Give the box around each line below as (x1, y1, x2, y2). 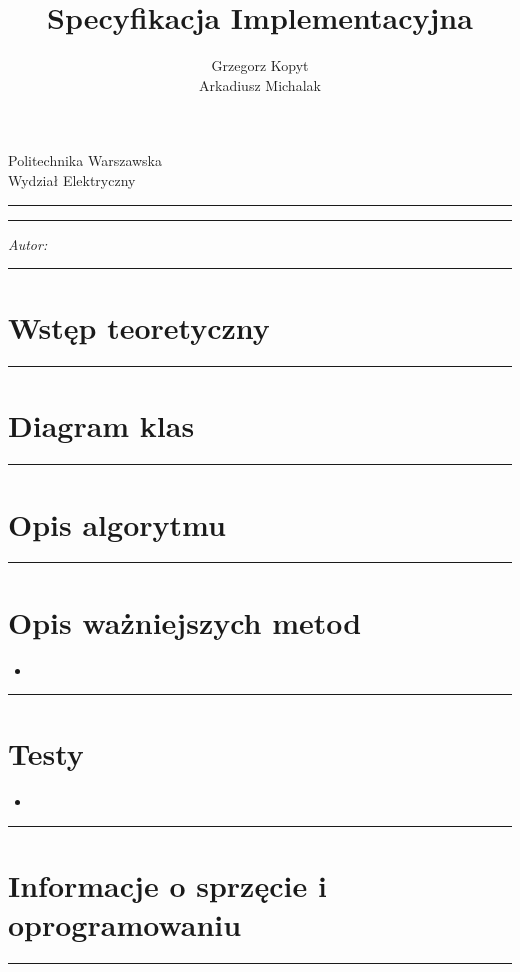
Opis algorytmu (8, 503, 226, 544)
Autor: (8, 233, 48, 254)
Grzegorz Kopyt (211, 55, 309, 76)
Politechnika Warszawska (8, 150, 162, 171)
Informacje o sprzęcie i (8, 865, 327, 906)
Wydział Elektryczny (8, 169, 136, 190)
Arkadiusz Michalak (199, 74, 321, 95)
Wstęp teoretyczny (8, 307, 270, 348)
